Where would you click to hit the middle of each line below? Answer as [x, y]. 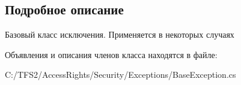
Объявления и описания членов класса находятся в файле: [111, 54]
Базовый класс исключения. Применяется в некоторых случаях [120, 34]
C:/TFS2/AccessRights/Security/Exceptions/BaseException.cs [120, 75]
